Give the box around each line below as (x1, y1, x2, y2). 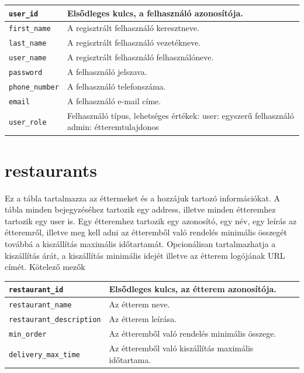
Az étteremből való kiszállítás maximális (109, 341, 254, 354)
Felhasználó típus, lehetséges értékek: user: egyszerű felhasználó (67, 109, 294, 121)
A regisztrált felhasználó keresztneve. (67, 22, 199, 34)
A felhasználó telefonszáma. (67, 80, 166, 93)
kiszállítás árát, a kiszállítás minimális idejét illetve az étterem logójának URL (5, 249, 285, 261)
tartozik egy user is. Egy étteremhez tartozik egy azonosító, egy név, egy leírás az (5, 214, 297, 227)
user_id (9, 9, 39, 18)
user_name (9, 54, 47, 63)
